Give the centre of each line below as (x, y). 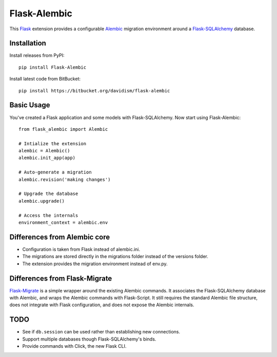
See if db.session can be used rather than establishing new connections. (101, 332)
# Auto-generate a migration (55, 172)
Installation (28, 43)
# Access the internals (48, 215)
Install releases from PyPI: (37, 55)
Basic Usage (30, 105)
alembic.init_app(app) (47, 158)
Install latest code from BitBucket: (45, 79)
